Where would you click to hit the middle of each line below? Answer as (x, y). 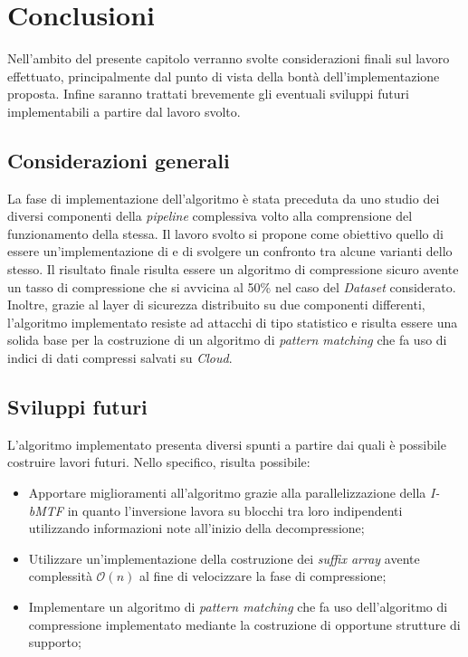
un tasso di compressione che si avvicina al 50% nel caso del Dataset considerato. (232, 286)
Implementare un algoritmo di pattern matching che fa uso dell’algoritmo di (238, 606)
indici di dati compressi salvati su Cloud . (120, 358)
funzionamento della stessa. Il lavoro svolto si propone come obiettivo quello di (225, 233)
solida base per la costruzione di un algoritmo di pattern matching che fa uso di (227, 340)
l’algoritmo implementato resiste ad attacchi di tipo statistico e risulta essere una (233, 322)
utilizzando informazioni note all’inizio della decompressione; (196, 528)
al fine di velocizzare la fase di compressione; (263, 576)
